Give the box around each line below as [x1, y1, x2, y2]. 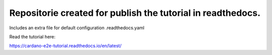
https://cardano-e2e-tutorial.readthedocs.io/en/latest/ [9, 43, 122, 49]
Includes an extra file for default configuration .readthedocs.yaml [9, 25, 145, 31]
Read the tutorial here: [9, 34, 55, 40]
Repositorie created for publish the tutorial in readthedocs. [9, 7, 261, 18]
